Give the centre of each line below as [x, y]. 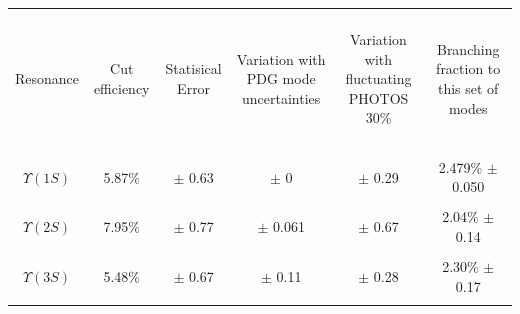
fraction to [468, 68]
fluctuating [378, 78]
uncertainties [281, 97]
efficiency [121, 87]
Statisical [193, 68]
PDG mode [281, 78]
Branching [468, 48]
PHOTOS [378, 97]
